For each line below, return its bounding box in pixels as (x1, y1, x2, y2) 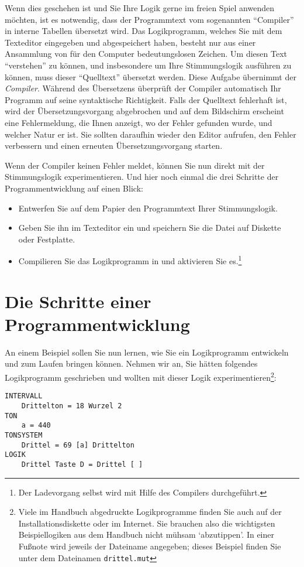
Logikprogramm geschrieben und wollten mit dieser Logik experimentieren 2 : (5, 370, 277, 383)
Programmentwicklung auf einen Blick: (5, 182, 143, 194)
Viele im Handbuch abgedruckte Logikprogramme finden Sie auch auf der (18, 505, 282, 518)
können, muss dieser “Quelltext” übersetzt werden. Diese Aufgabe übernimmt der (5, 70, 296, 83)
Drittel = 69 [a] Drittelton (21, 440, 134, 449)
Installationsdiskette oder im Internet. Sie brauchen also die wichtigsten (18, 517, 275, 529)
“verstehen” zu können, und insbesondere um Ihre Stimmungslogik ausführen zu (5, 59, 292, 71)
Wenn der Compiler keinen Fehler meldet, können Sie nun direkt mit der (5, 159, 265, 171)
